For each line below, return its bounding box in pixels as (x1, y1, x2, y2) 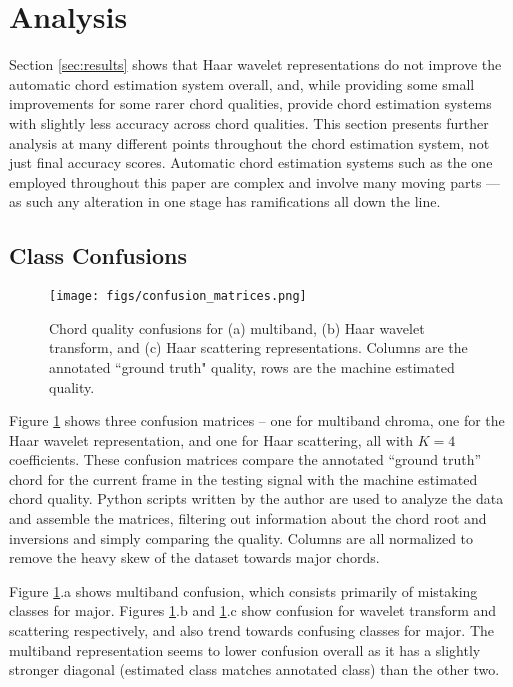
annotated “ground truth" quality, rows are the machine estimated (49, 356, 455, 377)
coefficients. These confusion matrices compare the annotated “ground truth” (9, 449, 482, 470)
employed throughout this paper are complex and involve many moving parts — (9, 171, 501, 192)
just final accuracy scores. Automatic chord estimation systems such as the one (9, 152, 493, 173)
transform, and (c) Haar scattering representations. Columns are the (49, 337, 468, 358)
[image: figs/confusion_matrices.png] (49, 289, 307, 304)
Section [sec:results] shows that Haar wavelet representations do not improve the (9, 54, 502, 75)
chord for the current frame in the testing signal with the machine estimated (9, 468, 478, 489)
